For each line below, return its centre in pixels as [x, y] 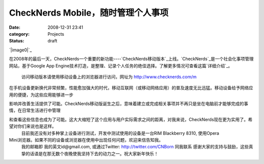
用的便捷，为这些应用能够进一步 [41, 95]
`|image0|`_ [20, 50]
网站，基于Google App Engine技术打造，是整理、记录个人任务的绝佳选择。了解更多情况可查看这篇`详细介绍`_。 [121, 65]
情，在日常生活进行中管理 [35, 110]
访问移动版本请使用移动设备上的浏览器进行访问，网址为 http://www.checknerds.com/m [109, 77]
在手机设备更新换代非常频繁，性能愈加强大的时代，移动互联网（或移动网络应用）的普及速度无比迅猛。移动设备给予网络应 [131, 88]
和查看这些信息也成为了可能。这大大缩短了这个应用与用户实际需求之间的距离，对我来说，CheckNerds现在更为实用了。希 [131, 119]
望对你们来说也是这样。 [33, 126]
